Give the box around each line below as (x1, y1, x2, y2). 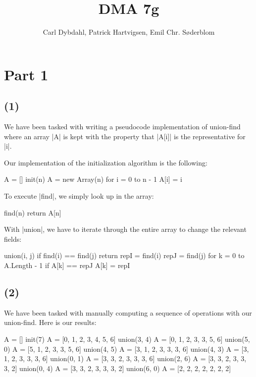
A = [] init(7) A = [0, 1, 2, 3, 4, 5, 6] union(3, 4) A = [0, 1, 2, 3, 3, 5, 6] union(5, (4, 334, 250, 344)
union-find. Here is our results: (4, 317, 97, 327)
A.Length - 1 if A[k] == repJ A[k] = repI (4, 260, 130, 270)
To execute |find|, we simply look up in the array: (4, 191, 154, 201)
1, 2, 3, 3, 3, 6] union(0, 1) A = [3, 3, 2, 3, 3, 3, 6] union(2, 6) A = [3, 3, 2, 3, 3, (4, 353, 247, 364)
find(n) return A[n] (4, 207, 61, 217)
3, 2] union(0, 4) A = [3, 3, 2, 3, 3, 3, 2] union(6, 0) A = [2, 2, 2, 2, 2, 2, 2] (4, 363, 231, 373)
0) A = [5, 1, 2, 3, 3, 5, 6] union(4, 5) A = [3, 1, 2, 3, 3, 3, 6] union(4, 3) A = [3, (4, 343, 249, 354)
